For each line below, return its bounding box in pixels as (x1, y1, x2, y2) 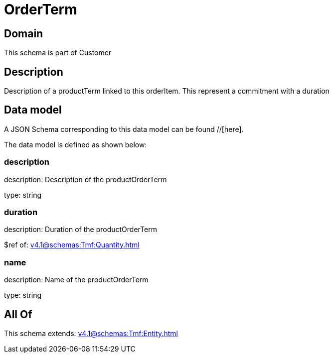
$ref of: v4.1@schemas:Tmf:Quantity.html (4, 240, 140, 249)
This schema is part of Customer (4, 48, 112, 57)
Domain (4, 27, 43, 40)
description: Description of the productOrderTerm (4, 175, 167, 184)
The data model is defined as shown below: (4, 140, 147, 149)
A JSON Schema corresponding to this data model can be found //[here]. (4, 124, 244, 133)
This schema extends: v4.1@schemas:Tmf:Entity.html (4, 329, 178, 338)
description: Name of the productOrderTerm (4, 275, 149, 284)
